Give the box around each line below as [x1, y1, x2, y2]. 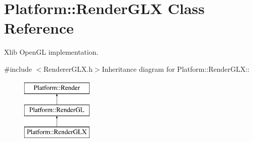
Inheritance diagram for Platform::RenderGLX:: [102, 63, 250, 74]
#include [4, 63, 32, 74]
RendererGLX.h [43, 63, 93, 74]
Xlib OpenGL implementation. [4, 47, 99, 57]
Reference [4, 18, 74, 38]
